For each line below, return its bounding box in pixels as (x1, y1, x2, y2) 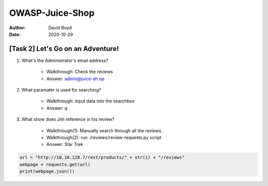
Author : (9, 25, 26, 31)
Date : (9, 31, 21, 37)
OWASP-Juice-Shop (9, 7, 95, 18)
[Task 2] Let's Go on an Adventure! (9, 45, 119, 53)
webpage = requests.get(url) (19, 161, 91, 167)
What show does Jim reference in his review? (21, 116, 115, 122)
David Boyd (48, 25, 72, 31)
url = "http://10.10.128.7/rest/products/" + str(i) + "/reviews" (19, 155, 185, 160)
